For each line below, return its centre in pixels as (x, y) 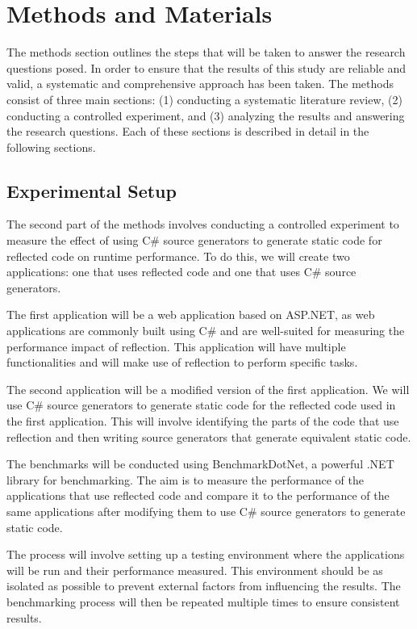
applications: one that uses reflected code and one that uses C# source (181, 272)
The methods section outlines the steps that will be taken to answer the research (206, 52)
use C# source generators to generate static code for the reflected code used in (201, 405)
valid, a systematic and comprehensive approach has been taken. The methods (200, 84)
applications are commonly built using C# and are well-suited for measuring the (206, 331)
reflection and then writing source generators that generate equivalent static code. (209, 436)
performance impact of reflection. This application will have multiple (176, 346)
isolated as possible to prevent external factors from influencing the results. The (204, 586)
